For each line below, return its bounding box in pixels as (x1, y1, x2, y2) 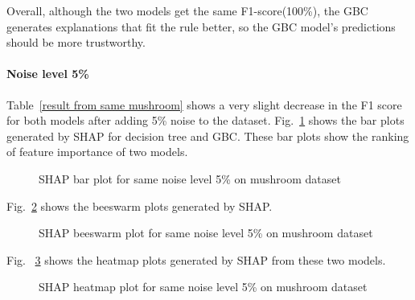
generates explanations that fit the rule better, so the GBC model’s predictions (6, 18, 396, 35)
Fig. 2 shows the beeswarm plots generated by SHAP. (6, 197, 273, 214)
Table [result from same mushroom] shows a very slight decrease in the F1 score (6, 96, 402, 113)
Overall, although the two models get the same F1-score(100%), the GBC (6, 2, 368, 18)
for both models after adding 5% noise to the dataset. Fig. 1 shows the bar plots (6, 112, 405, 129)
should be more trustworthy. (6, 34, 146, 51)
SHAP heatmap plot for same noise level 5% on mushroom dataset (39, 278, 368, 295)
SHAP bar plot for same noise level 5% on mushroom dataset (39, 170, 341, 187)
